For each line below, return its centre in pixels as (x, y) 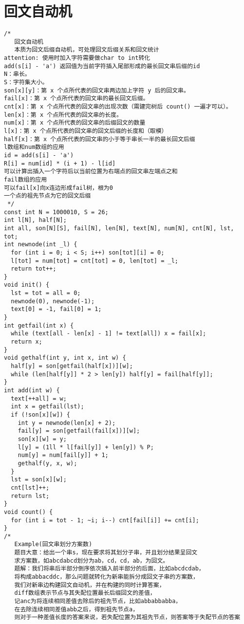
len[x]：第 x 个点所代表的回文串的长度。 (63, 115)
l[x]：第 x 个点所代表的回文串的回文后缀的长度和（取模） (86, 131)
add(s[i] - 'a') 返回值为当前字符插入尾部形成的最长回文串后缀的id (102, 66)
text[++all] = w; (39, 398)
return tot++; (34, 269)
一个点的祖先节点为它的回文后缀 (47, 196)
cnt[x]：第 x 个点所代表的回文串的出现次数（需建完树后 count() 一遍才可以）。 (118, 107)
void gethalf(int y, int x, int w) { (65, 358)
